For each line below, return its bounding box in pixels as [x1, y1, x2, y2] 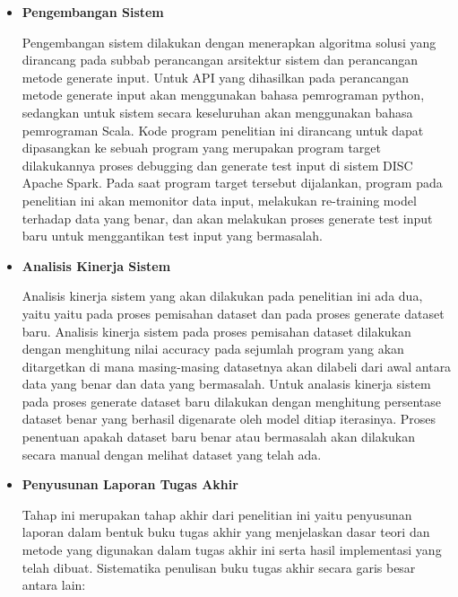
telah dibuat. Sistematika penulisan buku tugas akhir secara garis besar [22, 557, 416, 576]
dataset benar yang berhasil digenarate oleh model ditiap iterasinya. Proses [22, 409, 436, 428]
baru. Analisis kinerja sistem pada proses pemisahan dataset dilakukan [22, 321, 411, 340]
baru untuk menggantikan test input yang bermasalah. [22, 226, 323, 245]
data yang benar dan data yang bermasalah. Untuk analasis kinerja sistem [22, 374, 431, 393]
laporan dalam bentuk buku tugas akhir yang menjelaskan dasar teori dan [22, 522, 430, 541]
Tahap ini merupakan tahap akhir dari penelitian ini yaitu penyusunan [22, 505, 412, 523]
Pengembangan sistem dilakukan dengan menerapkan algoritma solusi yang [22, 32, 436, 51]
